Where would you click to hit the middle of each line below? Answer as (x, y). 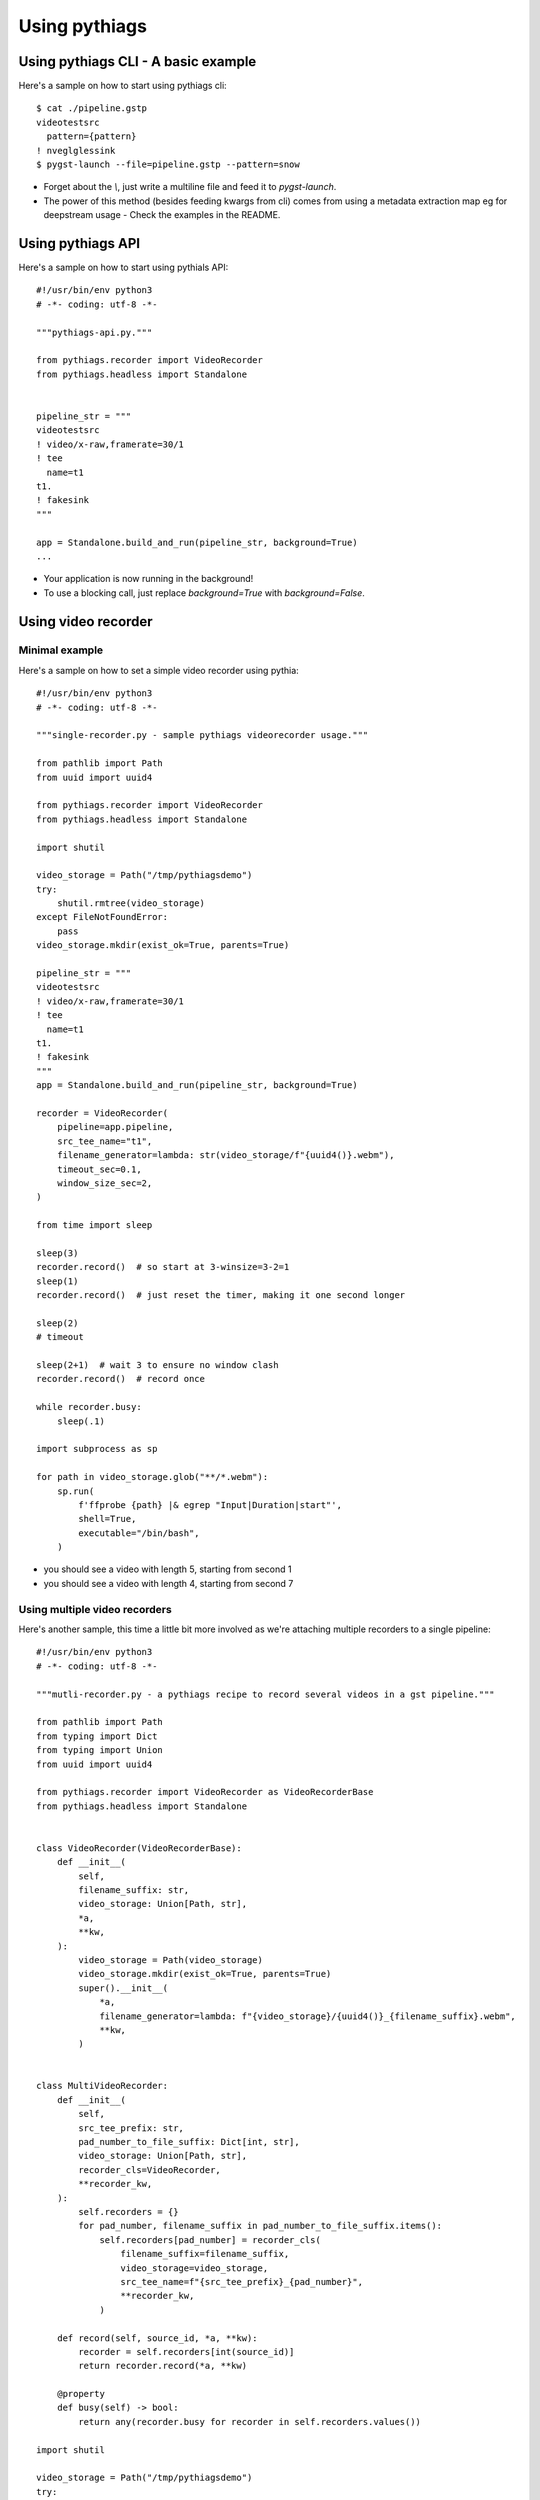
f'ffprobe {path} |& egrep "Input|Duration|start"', (210, 1504)
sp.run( (75, 1491)
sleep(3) (57, 1253)
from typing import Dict (97, 1736)
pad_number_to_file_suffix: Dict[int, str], (189, 2142)
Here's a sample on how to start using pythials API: (123, 267)
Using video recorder (86, 621)
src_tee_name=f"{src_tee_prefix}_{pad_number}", (242, 2281)
